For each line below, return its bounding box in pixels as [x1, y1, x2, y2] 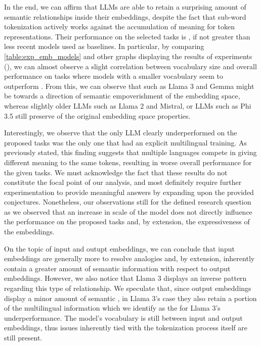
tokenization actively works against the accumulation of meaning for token [4, 21, 235, 32]
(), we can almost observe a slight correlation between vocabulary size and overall [4, 61, 257, 71]
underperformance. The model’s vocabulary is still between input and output [4, 312, 243, 323]
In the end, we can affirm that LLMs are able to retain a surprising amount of [4, 2, 246, 12]
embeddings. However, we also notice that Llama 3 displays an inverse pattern [4, 273, 247, 283]
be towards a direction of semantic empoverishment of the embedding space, [4, 90, 240, 101]
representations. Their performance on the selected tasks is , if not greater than [4, 31, 250, 41]
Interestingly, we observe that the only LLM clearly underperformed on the [4, 127, 237, 138]
